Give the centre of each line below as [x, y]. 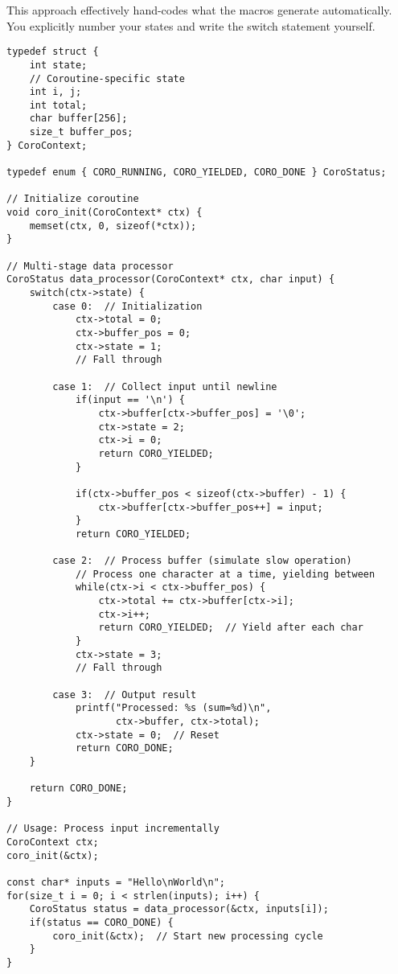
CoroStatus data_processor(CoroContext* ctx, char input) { [171, 279]
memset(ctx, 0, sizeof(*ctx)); [113, 226]
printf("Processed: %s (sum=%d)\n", [173, 708]
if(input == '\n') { [130, 400]
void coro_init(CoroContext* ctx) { [105, 213]
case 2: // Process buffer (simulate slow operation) [202, 561]
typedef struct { [53, 52]
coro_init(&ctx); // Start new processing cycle [188, 936]
